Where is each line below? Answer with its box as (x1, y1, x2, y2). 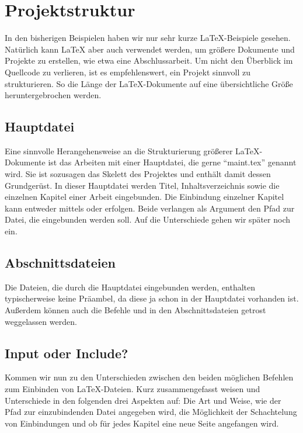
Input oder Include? (5, 344, 128, 362)
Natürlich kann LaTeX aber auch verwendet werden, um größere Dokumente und (5, 43, 295, 55)
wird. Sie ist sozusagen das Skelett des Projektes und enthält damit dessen (5, 168, 271, 180)
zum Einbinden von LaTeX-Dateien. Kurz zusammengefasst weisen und (5, 383, 260, 395)
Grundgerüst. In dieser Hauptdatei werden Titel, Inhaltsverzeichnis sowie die (5, 179, 280, 191)
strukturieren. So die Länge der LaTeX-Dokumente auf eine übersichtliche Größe (5, 77, 293, 89)
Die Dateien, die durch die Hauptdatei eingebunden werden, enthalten (5, 280, 256, 293)
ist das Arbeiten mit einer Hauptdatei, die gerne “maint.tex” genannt (48, 156, 297, 168)
